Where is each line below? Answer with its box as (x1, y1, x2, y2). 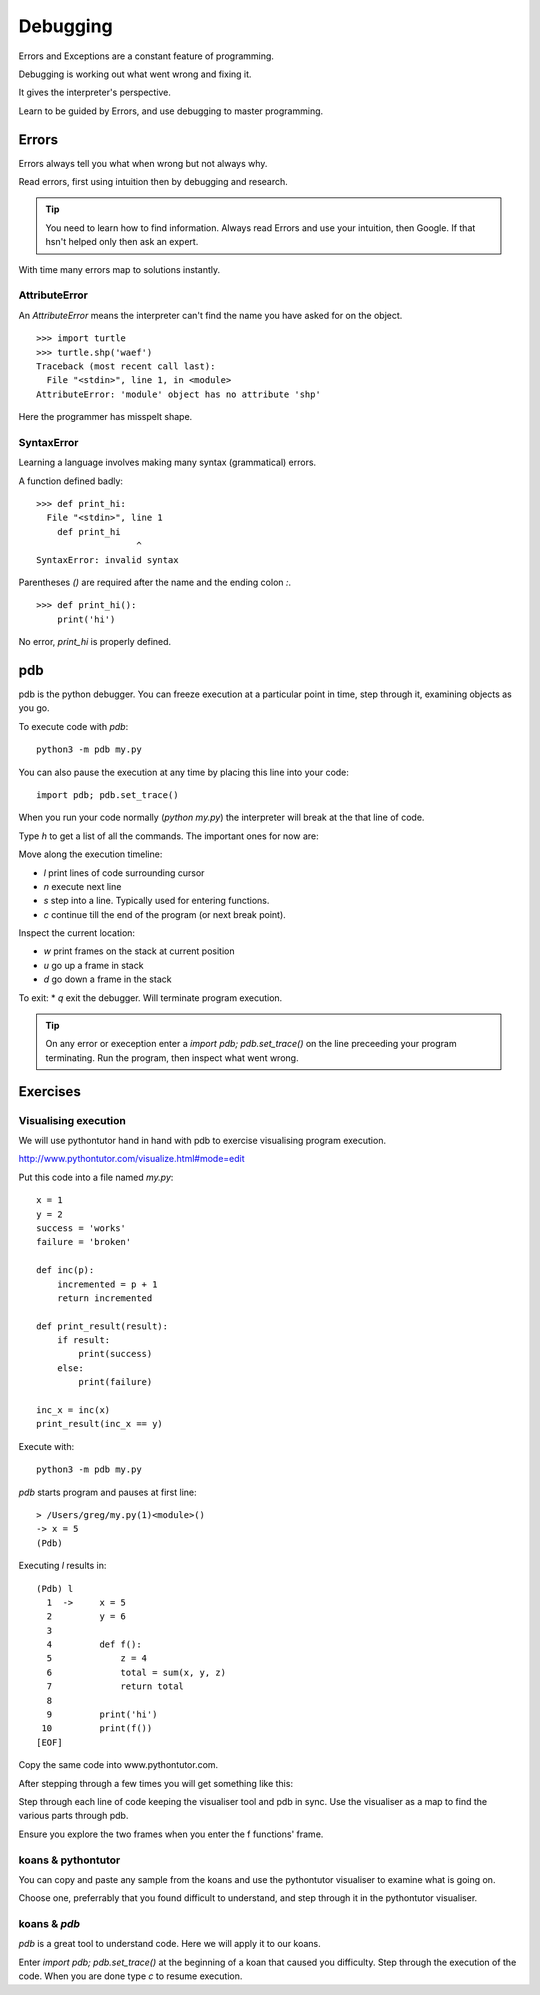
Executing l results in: (18, 1560, 107, 1572)
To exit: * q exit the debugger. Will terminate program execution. (18, 991, 283, 1004)
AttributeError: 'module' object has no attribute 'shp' (36, 388, 322, 400)
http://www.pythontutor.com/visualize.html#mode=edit (18, 1153, 245, 1165)
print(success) (78, 1348, 153, 1360)
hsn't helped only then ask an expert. (45, 236, 199, 248)
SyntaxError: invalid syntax (36, 554, 179, 565)
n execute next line (43, 880, 122, 892)
